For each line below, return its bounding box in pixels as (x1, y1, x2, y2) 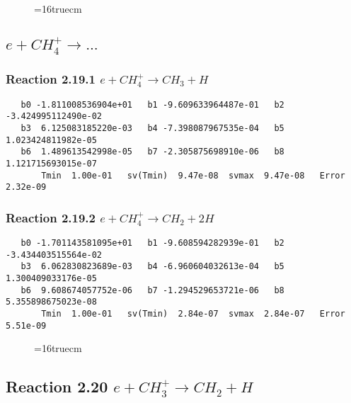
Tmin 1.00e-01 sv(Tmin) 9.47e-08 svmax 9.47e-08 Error (41, 170, 345, 181)
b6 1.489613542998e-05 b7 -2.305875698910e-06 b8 (21, 147, 284, 157)
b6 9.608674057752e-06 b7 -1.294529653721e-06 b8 (21, 285, 284, 295)
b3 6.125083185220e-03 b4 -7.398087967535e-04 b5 (21, 123, 284, 133)
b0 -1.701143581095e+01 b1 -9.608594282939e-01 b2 (21, 238, 284, 249)
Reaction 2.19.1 (6, 70, 96, 88)
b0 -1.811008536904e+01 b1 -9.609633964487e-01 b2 (21, 99, 284, 110)
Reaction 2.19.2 (6, 208, 96, 226)
